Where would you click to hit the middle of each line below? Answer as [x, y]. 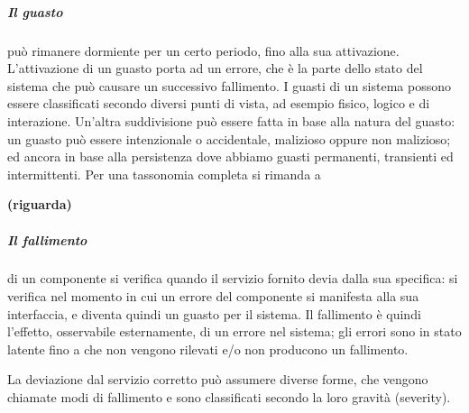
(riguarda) [40, 204]
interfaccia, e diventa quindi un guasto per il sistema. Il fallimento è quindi [214, 313]
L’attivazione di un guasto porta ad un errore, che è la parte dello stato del [215, 68]
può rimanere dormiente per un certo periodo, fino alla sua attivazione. [203, 50]
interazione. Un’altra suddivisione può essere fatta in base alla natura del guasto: [231, 120]
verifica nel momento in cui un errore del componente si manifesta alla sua [213, 296]
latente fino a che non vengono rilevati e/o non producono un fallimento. [208, 349]
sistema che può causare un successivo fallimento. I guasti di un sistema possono [229, 85]
